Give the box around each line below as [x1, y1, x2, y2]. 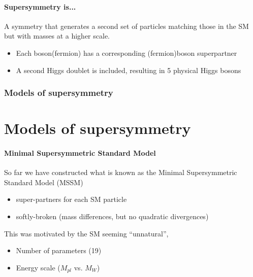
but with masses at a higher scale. [4, 30, 110, 41]
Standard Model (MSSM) [4, 177, 83, 187]
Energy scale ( [16, 262, 60, 272]
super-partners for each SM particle [16, 194, 127, 204]
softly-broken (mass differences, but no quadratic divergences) [16, 211, 209, 221]
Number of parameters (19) [16, 245, 102, 256]
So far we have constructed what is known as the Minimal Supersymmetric [4, 167, 237, 178]
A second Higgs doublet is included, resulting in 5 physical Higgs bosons [16, 64, 241, 75]
